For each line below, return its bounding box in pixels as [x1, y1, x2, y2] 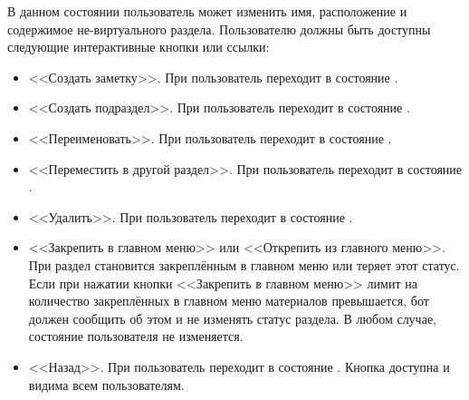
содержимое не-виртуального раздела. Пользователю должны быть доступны [7, 19, 431, 38]
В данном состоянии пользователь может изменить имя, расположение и [7, 2, 407, 20]
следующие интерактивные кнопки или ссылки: [7, 37, 270, 56]
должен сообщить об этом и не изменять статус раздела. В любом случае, [28, 308, 436, 327]
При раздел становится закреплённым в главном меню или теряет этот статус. [28, 255, 460, 274]
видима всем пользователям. [28, 375, 185, 394]
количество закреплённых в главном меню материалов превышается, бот [28, 291, 429, 310]
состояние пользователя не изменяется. [28, 327, 244, 346]
